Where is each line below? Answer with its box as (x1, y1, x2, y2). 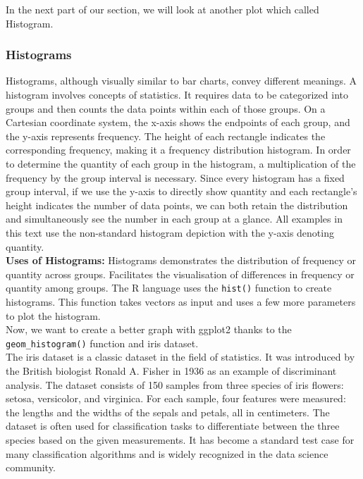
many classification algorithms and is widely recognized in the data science (6, 446, 328, 461)
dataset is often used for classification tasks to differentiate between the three (6, 418, 340, 433)
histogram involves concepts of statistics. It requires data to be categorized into (6, 87, 348, 101)
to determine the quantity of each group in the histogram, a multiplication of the (6, 156, 356, 170)
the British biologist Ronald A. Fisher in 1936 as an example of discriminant (6, 363, 337, 378)
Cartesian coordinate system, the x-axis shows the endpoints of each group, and (6, 115, 350, 130)
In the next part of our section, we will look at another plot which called (6, 2, 319, 16)
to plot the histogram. (6, 308, 101, 323)
